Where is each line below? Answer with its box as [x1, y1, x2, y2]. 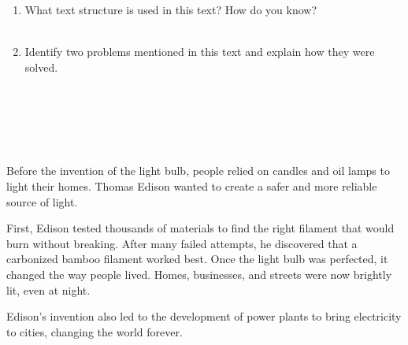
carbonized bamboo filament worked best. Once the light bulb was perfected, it [6, 250, 388, 267]
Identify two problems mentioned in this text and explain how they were [24, 43, 375, 60]
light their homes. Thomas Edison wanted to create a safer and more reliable [6, 177, 377, 194]
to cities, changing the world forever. [6, 323, 183, 339]
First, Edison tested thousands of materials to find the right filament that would [6, 220, 395, 236]
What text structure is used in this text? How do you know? [24, 2, 317, 17]
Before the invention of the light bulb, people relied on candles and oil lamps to [6, 162, 390, 179]
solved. [24, 58, 58, 75]
